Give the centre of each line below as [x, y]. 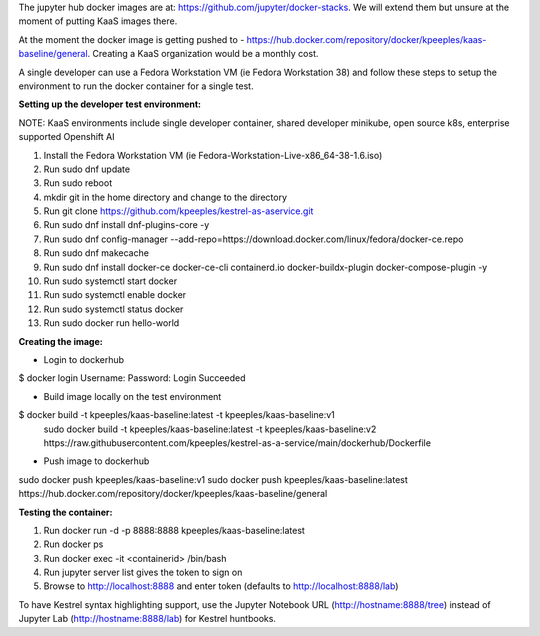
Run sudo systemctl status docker [113, 309]
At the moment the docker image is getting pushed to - [131, 39]
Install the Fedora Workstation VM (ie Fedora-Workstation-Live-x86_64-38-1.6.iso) [213, 155]
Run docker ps [73, 544]
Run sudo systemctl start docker [110, 281]
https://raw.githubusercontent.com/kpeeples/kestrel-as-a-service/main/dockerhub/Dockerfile [237, 442]
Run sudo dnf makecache [96, 253]
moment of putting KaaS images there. [98, 21]
